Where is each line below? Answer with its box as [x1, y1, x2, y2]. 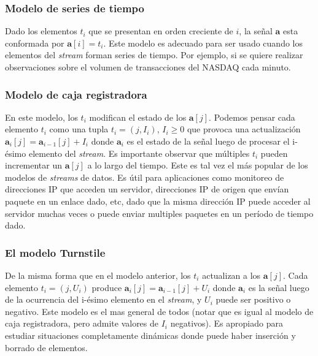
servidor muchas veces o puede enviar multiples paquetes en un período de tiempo [5, 206, 314, 219]
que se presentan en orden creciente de [88, 25, 233, 37]
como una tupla [49, 123, 109, 135]
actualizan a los [202, 268, 261, 281]
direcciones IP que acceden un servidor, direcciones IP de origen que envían [5, 183, 289, 195]
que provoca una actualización [187, 123, 301, 135]
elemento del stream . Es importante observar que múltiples [28, 146, 250, 159]
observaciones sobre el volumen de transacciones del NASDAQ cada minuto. [5, 61, 291, 73]
